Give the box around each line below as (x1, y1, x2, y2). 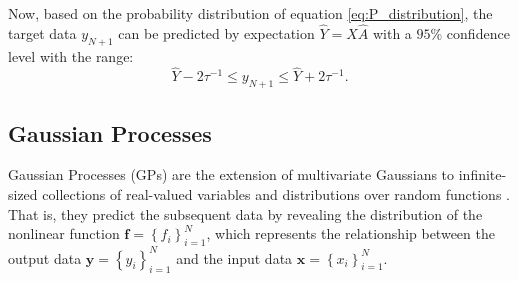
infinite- (458, 164, 507, 185)
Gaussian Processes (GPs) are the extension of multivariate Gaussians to (8, 164, 455, 185)
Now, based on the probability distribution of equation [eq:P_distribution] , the (8, 3, 493, 23)
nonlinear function (8, 223, 120, 244)
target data (8, 22, 77, 43)
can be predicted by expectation (118, 22, 315, 43)
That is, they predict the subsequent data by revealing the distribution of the (8, 203, 483, 224)
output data (8, 247, 82, 268)
